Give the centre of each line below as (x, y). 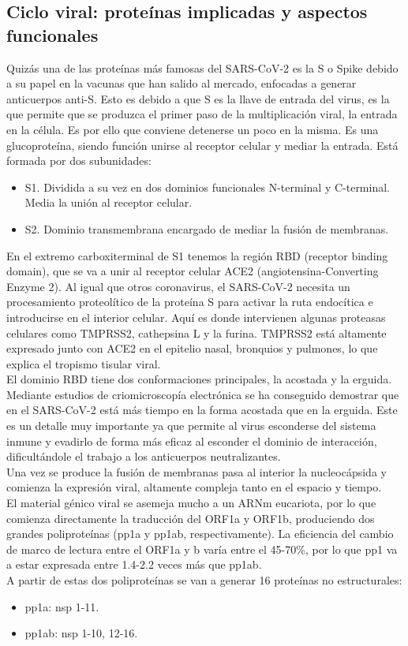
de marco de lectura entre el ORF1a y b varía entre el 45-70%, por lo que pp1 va (202, 549)
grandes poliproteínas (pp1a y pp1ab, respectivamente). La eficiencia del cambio (200, 534)
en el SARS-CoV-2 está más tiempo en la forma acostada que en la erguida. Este (202, 410)
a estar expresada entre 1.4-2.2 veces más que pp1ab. (134, 564)
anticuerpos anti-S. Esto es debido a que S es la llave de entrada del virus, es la (198, 98)
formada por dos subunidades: (79, 161)
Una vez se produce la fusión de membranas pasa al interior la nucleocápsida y (197, 471)
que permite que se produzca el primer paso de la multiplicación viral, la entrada (202, 114)
